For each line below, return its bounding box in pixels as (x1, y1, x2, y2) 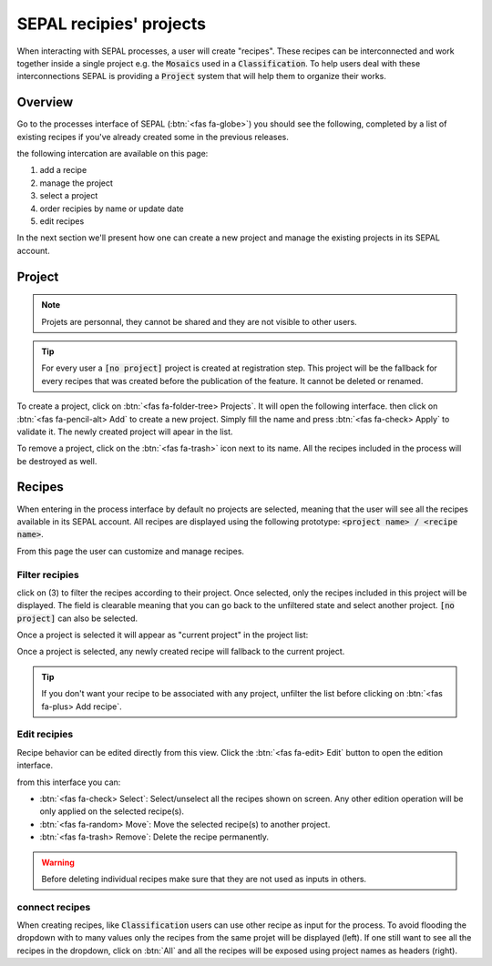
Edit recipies (16, 728, 74, 741)
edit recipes (39, 215, 85, 227)
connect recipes (16, 900, 91, 913)
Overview (16, 95, 74, 110)
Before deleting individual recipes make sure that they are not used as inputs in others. (41, 873, 367, 884)
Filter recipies (16, 568, 79, 581)
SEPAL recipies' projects (16, 14, 207, 34)
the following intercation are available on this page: (16, 148, 209, 159)
